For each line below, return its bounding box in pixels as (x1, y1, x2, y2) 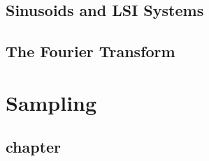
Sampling (6, 88, 97, 116)
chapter (6, 136, 62, 158)
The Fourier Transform (6, 40, 175, 62)
